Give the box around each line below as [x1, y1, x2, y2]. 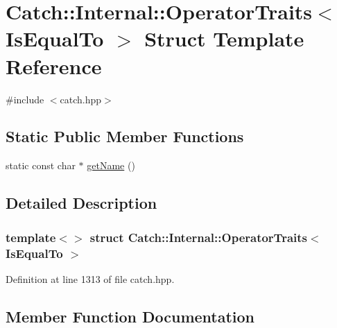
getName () [87, 158, 135, 173]
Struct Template [144, 24, 304, 53]
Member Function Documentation [6, 305, 255, 327]
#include [6, 92, 44, 106]
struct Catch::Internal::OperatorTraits [89, 228, 307, 245]
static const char [6, 158, 76, 173]
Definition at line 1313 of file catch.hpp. [6, 271, 175, 286]
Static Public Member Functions [6, 126, 244, 147]
